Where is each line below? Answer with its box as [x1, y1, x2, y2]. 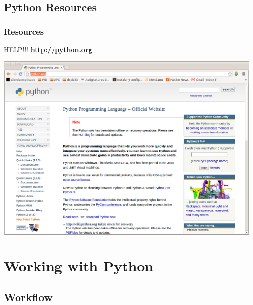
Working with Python [4, 256, 154, 276]
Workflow [4, 289, 53, 304]
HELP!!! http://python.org [4, 44, 92, 54]
